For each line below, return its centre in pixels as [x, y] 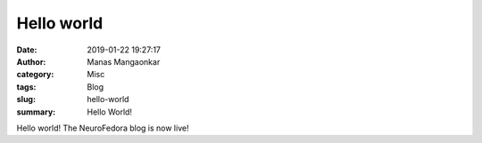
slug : [26, 99]
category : [35, 75]
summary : [36, 112]
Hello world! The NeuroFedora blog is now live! [103, 128]
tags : [26, 87]
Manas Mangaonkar [124, 61]
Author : [31, 61]
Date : [27, 50]
